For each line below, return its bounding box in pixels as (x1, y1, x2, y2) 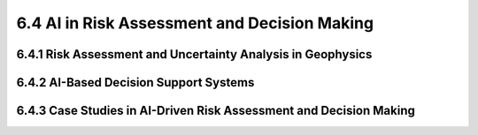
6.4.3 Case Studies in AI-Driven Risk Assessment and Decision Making (16, 103, 415, 118)
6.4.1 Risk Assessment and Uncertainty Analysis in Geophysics (16, 47, 373, 62)
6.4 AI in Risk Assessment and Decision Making (16, 13, 374, 33)
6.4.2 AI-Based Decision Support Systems (16, 75, 255, 90)
